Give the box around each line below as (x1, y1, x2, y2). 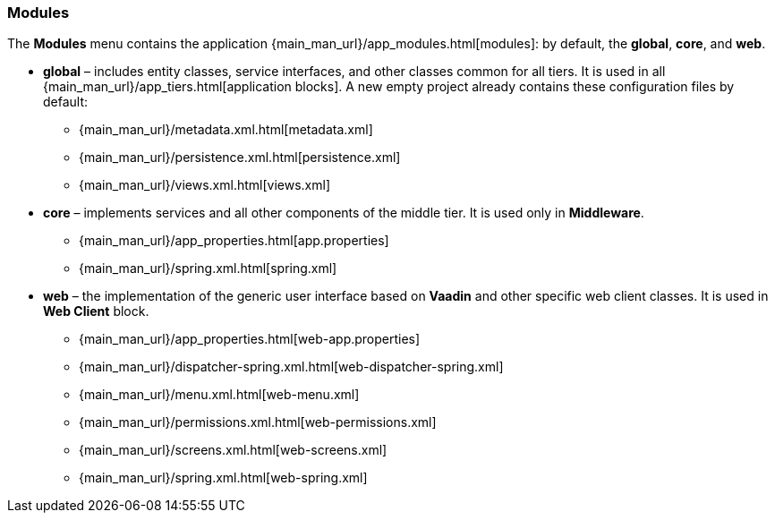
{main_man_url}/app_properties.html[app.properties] (79, 233, 389, 249)
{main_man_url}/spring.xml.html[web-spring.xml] (79, 470, 368, 486)
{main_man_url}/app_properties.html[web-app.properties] (79, 331, 421, 347)
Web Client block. (43, 303, 149, 320)
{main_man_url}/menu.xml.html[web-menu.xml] (79, 387, 360, 403)
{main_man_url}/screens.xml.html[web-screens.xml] (79, 442, 387, 458)
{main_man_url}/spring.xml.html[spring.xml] (79, 260, 337, 277)
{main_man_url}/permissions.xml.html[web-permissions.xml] (79, 414, 437, 430)
